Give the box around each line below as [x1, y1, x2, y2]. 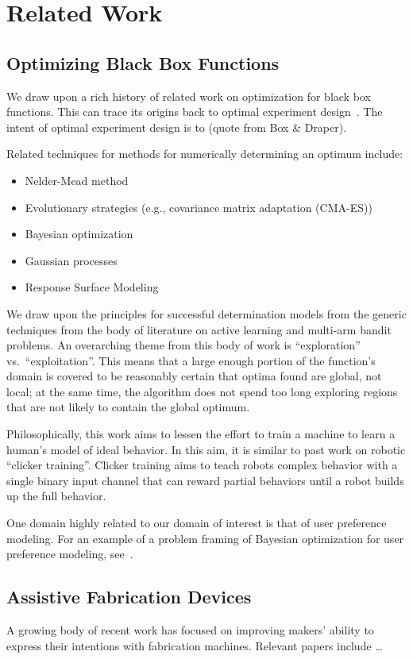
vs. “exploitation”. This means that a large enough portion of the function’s [6, 352, 376, 368]
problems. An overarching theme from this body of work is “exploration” [6, 337, 361, 353]
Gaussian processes [25, 252, 118, 268]
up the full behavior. [6, 488, 106, 504]
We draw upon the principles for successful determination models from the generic [6, 305, 407, 322]
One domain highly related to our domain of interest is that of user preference [6, 514, 387, 531]
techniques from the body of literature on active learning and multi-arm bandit [6, 321, 392, 337]
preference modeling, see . [6, 545, 133, 562]
